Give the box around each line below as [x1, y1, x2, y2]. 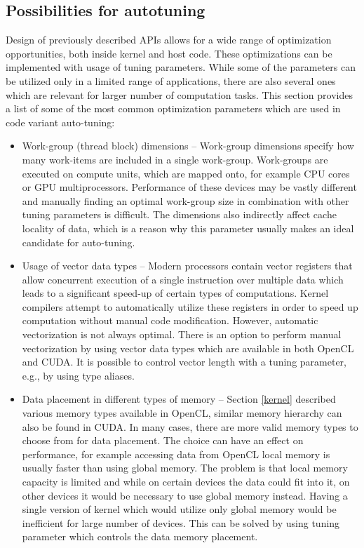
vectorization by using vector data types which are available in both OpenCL [22, 340, 354, 355]
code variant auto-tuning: [6, 114, 115, 129]
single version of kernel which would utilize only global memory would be [22, 502, 337, 516]
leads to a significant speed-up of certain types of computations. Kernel [22, 286, 329, 300]
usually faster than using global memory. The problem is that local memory [22, 460, 348, 475]
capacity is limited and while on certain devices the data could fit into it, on [22, 474, 350, 489]
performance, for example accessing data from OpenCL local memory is [22, 446, 330, 461]
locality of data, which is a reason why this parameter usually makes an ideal [22, 220, 354, 235]
